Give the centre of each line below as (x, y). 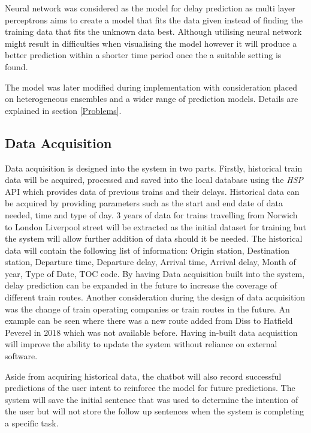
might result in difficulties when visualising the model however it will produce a (151, 43)
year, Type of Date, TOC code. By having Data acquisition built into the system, (155, 273)
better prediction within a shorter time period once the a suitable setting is (143, 55)
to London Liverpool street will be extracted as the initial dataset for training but (155, 226)
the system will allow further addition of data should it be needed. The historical (154, 238)
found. (16, 66)
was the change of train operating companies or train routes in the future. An (147, 309)
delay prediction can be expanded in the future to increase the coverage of (141, 285)
